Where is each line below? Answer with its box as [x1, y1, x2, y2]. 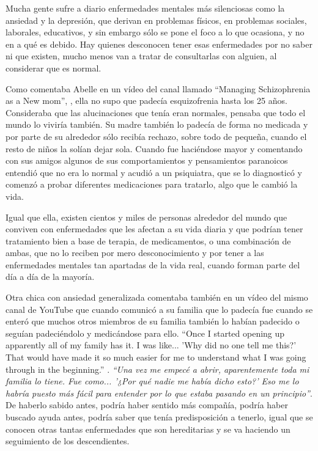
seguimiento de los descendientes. [6, 435, 130, 447]
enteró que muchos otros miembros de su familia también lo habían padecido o [6, 315, 300, 328]
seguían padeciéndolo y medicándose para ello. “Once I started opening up [6, 326, 285, 339]
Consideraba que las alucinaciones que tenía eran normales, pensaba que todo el [6, 106, 306, 119]
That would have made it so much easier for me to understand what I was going [6, 351, 306, 364]
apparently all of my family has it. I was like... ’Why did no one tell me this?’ [6, 339, 297, 351]
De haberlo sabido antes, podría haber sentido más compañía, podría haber [6, 398, 288, 411]
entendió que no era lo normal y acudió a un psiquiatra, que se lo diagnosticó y [6, 166, 302, 178]
